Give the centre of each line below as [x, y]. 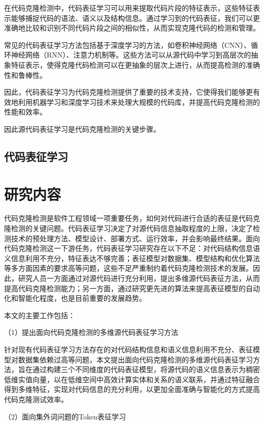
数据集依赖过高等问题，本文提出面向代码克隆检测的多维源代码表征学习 [135, 359]
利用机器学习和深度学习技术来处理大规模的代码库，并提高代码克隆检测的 [139, 102]
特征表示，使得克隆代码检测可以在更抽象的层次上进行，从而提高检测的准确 [135, 64]
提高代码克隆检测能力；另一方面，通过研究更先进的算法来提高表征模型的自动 [132, 288]
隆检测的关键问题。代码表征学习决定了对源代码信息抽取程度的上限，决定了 [128, 228]
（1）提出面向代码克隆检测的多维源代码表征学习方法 [91, 332]
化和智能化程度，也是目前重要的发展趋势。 [75, 298]
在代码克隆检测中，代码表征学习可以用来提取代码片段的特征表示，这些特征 [128, 8]
